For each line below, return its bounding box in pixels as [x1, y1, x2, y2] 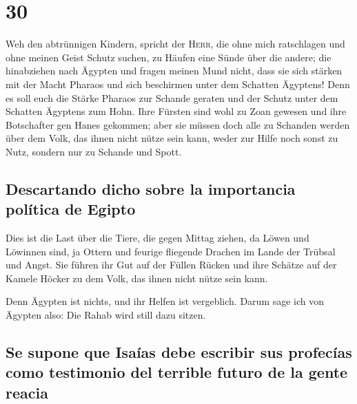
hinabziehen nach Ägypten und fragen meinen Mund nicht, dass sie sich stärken [6, 63, 343, 78]
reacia [6, 381, 48, 403]
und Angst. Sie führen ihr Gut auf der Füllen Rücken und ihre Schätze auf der [6, 257, 337, 272]
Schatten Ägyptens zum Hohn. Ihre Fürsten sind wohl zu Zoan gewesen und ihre [6, 104, 347, 118]
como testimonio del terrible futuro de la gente [6, 361, 348, 383]
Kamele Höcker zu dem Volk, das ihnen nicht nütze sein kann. [6, 270, 268, 285]
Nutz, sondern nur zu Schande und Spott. [6, 144, 182, 158]
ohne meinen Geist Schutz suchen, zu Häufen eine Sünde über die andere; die [6, 50, 331, 64]
